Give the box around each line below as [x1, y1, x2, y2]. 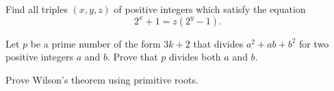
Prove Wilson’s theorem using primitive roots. [5, 72, 198, 86]
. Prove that [107, 50, 158, 64]
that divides [193, 36, 244, 50]
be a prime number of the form [30, 36, 161, 50]
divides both [169, 50, 221, 64]
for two [299, 36, 329, 50]
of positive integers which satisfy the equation [114, 2, 306, 16]
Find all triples [5, 2, 68, 16]
